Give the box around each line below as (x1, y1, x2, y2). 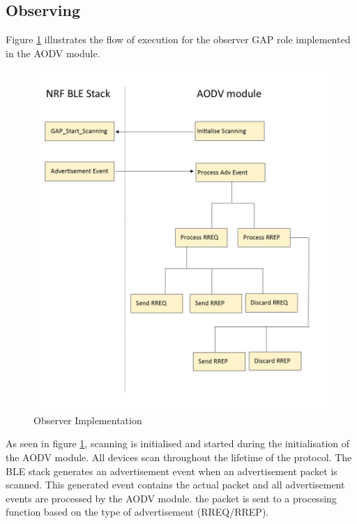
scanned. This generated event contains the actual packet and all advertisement (6, 477, 345, 492)
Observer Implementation (33, 412, 142, 427)
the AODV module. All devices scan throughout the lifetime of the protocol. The (6, 450, 352, 464)
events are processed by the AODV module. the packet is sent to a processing (6, 491, 337, 505)
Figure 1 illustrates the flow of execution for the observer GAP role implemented (6, 32, 351, 47)
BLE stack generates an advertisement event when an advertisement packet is (6, 463, 337, 478)
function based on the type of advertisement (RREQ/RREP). (6, 504, 269, 519)
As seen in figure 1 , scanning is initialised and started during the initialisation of (6, 436, 350, 451)
